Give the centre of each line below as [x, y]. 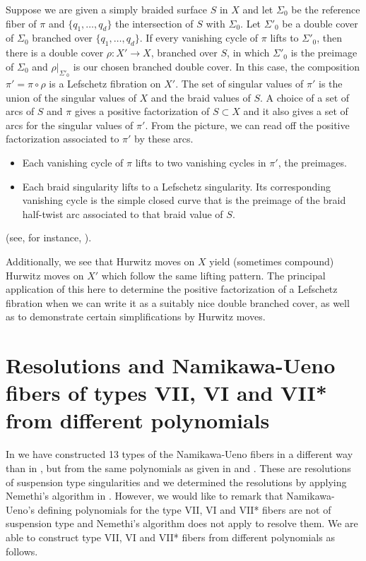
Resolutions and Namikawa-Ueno [171, 365]
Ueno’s [20, 509]
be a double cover [320, 23]
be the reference [326, 9]
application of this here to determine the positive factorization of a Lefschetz [172, 289]
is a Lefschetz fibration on [105, 83]
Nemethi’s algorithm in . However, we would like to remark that [144, 496]
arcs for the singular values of [70, 125]
